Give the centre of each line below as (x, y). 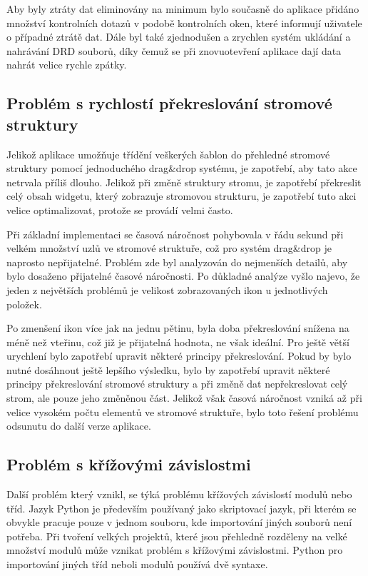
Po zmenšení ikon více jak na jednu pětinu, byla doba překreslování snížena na (178, 328)
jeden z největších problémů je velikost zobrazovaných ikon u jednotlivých (167, 289)
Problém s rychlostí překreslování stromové (169, 103)
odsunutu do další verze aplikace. (79, 426)
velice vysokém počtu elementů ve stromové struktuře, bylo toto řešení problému (183, 411)
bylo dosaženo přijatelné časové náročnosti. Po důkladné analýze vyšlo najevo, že (183, 276)
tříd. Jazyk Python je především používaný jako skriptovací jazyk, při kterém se (182, 508)
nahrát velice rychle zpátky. (67, 65)
